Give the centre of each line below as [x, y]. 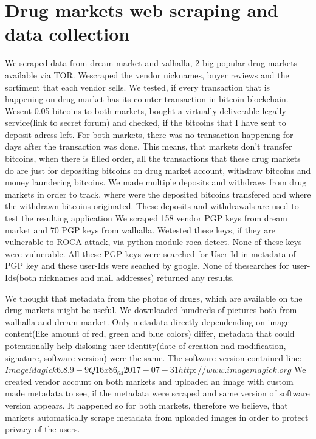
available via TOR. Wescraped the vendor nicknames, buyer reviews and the [147, 74]
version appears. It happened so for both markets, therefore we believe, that [146, 405]
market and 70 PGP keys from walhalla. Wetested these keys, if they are [140, 230]
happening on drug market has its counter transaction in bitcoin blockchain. [147, 99]
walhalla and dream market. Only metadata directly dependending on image [147, 321]
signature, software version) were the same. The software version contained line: [153, 357]
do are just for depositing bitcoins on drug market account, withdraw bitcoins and [158, 170]
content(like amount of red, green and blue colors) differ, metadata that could [150, 334]
